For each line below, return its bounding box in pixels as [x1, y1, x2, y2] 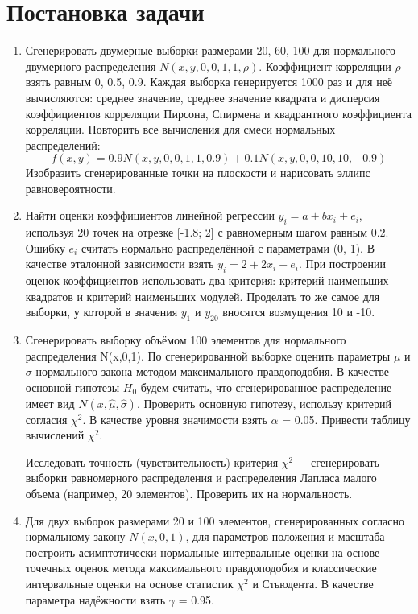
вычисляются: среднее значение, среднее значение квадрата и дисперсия [25, 89, 380, 105]
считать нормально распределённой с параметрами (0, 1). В [81, 239, 375, 256]
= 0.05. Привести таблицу [282, 410, 411, 427]
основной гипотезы [25, 379, 120, 396]
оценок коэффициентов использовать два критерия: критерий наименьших [25, 272, 389, 289]
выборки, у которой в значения [25, 303, 178, 320]
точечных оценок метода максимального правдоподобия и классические [25, 559, 377, 576]
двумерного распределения [25, 57, 156, 74]
